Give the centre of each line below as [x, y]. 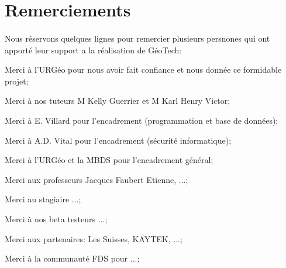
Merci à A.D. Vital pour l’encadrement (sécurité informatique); [118, 140]
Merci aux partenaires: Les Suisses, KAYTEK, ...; [94, 238]
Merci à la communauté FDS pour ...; [72, 258]
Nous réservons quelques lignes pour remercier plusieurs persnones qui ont [137, 38]
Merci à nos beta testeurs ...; [56, 218]
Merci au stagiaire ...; [43, 199]
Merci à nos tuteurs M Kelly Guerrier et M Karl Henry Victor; [118, 101]
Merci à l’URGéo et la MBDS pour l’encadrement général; [109, 160]
